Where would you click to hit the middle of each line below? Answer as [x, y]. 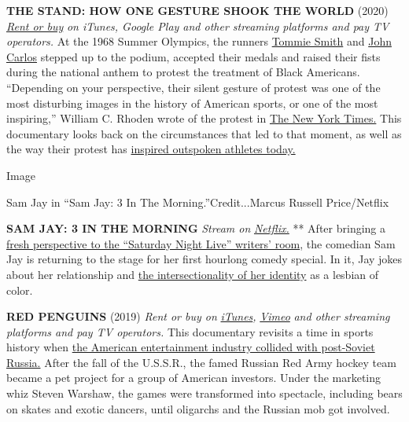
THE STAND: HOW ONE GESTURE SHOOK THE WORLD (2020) [197, 10]
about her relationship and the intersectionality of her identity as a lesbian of [193, 274]
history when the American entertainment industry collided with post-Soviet [191, 347]
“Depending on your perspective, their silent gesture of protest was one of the [193, 87]
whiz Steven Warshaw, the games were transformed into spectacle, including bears [204, 393]
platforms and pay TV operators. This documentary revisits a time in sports [190, 331]
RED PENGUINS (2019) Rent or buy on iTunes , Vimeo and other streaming [198, 316]
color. [20, 290]
